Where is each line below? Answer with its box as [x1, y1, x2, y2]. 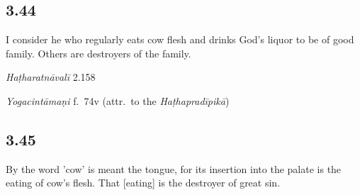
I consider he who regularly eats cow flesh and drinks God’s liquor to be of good [6, 32, 354, 47]
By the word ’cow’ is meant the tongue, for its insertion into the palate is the [6, 161, 342, 176]
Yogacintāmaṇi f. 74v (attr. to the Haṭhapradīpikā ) [6, 93, 230, 108]
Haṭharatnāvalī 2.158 [6, 69, 96, 84]
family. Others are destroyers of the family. [6, 45, 191, 60]
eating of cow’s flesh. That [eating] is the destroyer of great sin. [6, 175, 281, 190]
